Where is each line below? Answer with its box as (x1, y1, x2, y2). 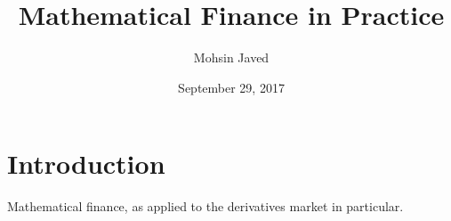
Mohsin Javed (193, 48, 270, 67)
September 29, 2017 (178, 78, 285, 96)
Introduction (7, 145, 165, 182)
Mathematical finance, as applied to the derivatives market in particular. (7, 197, 404, 216)
